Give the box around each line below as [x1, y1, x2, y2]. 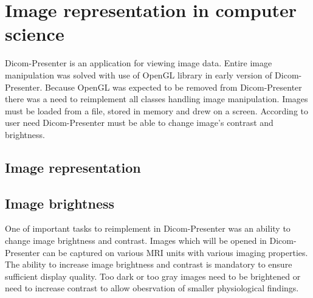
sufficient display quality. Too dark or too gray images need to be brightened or [5, 269, 301, 282]
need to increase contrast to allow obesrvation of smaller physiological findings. [5, 282, 299, 294]
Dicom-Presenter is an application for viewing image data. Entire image [5, 57, 272, 69]
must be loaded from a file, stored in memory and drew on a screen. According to [5, 104, 308, 117]
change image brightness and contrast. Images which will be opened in [5, 234, 267, 247]
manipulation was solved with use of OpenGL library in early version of [5, 68, 272, 81]
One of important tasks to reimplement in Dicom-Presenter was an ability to [5, 222, 291, 235]
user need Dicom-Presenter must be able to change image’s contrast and [5, 116, 273, 129]
